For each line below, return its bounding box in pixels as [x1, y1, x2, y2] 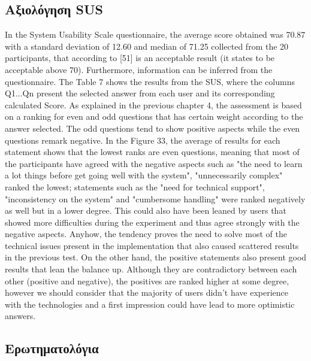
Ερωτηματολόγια [5, 339, 99, 357]
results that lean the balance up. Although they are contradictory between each [5, 263, 297, 275]
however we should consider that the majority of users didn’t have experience [5, 286, 288, 299]
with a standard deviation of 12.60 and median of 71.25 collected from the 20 [5, 40, 289, 52]
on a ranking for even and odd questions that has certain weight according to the [5, 110, 303, 123]
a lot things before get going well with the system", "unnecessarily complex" [5, 169, 283, 181]
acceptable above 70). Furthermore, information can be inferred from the [5, 63, 273, 75]
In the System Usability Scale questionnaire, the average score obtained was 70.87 [5, 28, 306, 41]
